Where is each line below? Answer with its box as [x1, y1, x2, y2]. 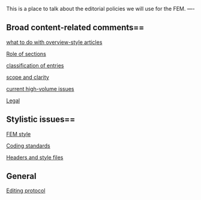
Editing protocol [6, 187, 46, 195]
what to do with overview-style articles [6, 39, 103, 46]
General [6, 171, 37, 181]
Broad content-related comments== [6, 22, 145, 33]
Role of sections [6, 50, 46, 57]
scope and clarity [6, 73, 49, 81]
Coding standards [6, 142, 50, 149]
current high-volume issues [6, 85, 74, 92]
